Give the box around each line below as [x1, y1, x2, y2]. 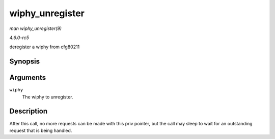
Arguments [9, 74, 46, 82]
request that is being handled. [9, 127, 72, 133]
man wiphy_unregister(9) [9, 25, 62, 31]
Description [9, 107, 48, 116]
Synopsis [9, 57, 40, 66]
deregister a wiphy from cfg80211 [9, 44, 80, 50]
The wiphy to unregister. [22, 94, 73, 100]
